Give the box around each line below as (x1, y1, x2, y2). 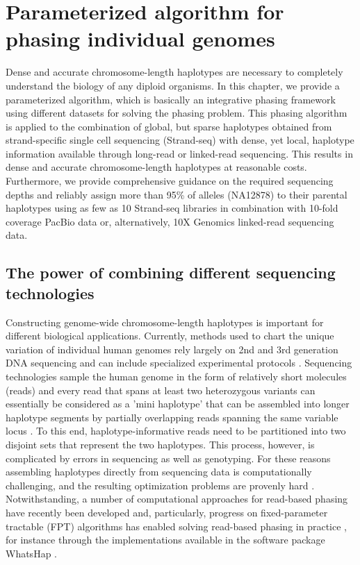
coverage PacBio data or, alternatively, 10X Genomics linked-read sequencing (6, 214, 334, 228)
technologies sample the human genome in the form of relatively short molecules (6, 369, 347, 383)
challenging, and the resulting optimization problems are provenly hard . (6, 478, 315, 492)
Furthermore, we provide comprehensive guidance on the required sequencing (6, 174, 334, 188)
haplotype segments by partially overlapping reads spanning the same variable (6, 410, 338, 424)
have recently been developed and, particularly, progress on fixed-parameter (6, 505, 328, 519)
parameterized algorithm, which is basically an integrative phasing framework (6, 92, 336, 106)
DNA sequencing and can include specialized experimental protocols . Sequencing (6, 355, 352, 370)
